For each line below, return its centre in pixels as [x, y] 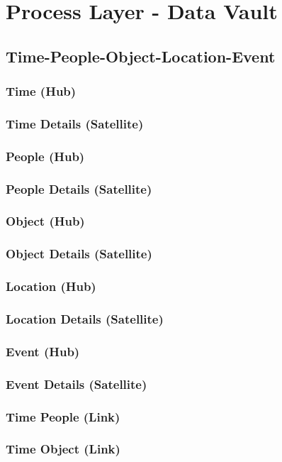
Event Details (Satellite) [77, 384]
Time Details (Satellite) [75, 123]
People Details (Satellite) [79, 188]
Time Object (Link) [63, 449]
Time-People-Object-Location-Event [141, 56]
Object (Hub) [45, 221]
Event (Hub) [43, 351]
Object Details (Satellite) [79, 254]
